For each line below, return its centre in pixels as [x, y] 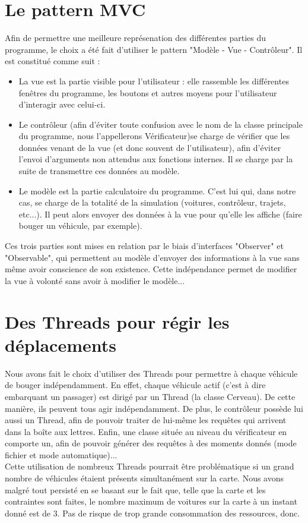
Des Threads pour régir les [117, 321]
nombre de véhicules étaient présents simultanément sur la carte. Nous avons [145, 478]
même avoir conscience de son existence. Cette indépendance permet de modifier [151, 269]
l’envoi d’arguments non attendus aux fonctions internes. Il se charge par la [156, 159]
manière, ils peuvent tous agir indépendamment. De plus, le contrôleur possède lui [154, 408]
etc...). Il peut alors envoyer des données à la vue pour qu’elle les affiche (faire [160, 214]
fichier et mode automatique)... [61, 454]
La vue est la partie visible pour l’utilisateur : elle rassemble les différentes [154, 81]
